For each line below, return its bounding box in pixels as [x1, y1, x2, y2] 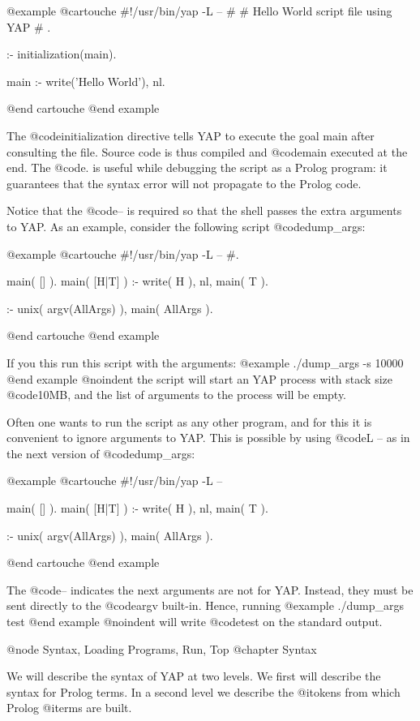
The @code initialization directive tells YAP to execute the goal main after [6, 127, 375, 144]
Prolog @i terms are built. [6, 699, 132, 716]
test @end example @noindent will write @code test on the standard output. [6, 613, 383, 630]
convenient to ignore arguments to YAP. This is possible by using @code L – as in [6, 429, 410, 446]
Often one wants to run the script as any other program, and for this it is [6, 413, 372, 430]
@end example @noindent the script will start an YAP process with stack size [6, 370, 392, 387]
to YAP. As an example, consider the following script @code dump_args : [6, 217, 366, 234]
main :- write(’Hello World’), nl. [6, 72, 165, 89]
